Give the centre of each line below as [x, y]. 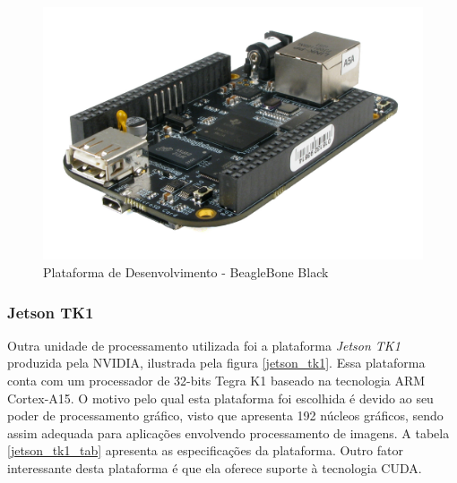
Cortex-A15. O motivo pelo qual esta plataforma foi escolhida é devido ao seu [220, 398]
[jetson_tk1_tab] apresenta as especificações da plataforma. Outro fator [205, 450]
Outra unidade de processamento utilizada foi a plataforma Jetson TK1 [204, 345]
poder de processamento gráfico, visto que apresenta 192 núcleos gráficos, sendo [225, 415]
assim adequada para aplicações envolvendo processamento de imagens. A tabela [228, 432]
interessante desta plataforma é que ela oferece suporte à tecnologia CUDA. [215, 467]
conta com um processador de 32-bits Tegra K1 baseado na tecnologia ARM [216, 380]
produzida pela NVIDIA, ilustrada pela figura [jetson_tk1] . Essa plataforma [216, 363]
